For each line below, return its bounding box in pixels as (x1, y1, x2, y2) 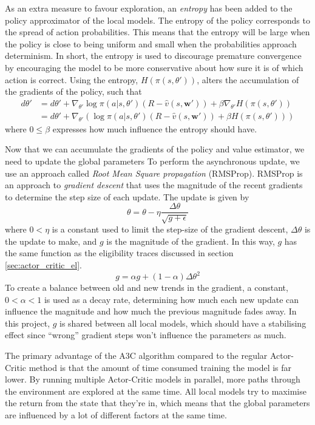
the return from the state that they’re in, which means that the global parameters (5, 396, 310, 409)
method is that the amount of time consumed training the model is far (29, 361, 292, 373)
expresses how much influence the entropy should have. (52, 122, 257, 135)
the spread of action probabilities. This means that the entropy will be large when (5, 25, 310, 38)
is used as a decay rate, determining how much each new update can (44, 293, 299, 305)
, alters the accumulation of (197, 73, 299, 86)
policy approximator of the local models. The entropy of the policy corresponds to (5, 13, 310, 26)
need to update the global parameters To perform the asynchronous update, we (5, 155, 300, 167)
